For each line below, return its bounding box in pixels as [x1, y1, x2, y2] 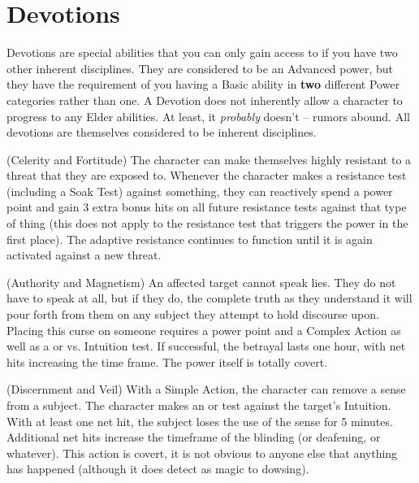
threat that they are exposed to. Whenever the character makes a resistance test [6, 167, 407, 184]
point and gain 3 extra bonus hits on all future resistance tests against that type [6, 198, 407, 215]
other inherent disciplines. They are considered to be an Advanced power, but [6, 59, 394, 76]
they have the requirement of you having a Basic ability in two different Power [6, 76, 400, 93]
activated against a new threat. [6, 246, 162, 263]
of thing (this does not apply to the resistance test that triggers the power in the [6, 215, 408, 232]
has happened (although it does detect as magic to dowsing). [6, 460, 309, 477]
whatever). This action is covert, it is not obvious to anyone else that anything [6, 444, 398, 461]
